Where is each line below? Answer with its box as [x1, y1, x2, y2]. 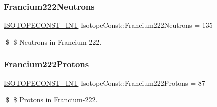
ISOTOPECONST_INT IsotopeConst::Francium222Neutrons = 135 [4, 20, 213, 30]
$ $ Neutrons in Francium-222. [5, 36, 102, 47]
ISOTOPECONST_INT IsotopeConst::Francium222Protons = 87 [4, 77, 205, 88]
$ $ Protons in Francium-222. [5, 94, 98, 105]
